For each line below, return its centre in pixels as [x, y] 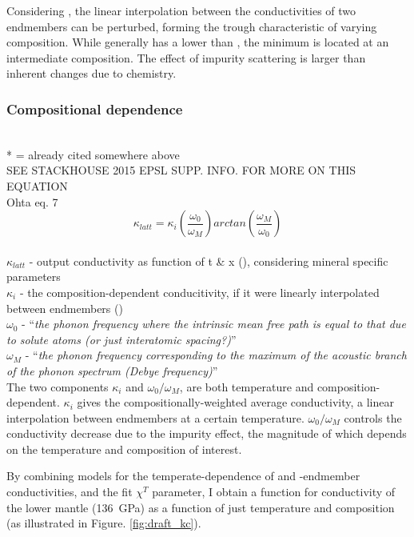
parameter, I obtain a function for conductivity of [274, 492]
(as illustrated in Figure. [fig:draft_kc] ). [104, 523]
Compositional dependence [95, 108]
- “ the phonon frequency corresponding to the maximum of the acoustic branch [216, 355]
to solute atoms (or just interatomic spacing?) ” [121, 339]
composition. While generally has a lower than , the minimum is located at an [198, 42]
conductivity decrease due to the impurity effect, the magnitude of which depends [207, 433]
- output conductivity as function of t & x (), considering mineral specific [209, 260]
